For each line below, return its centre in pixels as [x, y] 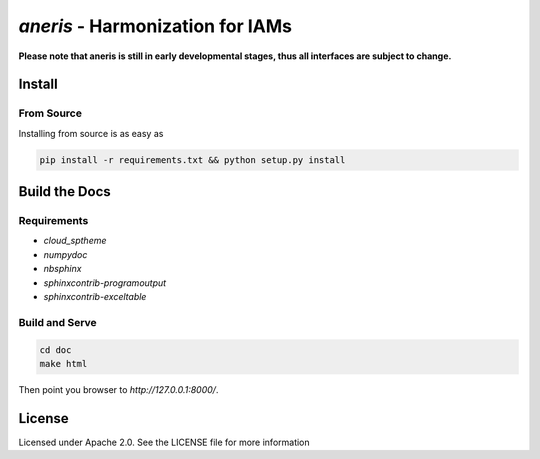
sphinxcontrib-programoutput [105, 282]
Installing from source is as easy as [91, 133]
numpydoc [65, 254]
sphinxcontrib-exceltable [95, 296]
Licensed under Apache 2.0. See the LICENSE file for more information [164, 442]
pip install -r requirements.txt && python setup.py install [192, 159]
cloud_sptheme [75, 241]
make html [63, 363]
